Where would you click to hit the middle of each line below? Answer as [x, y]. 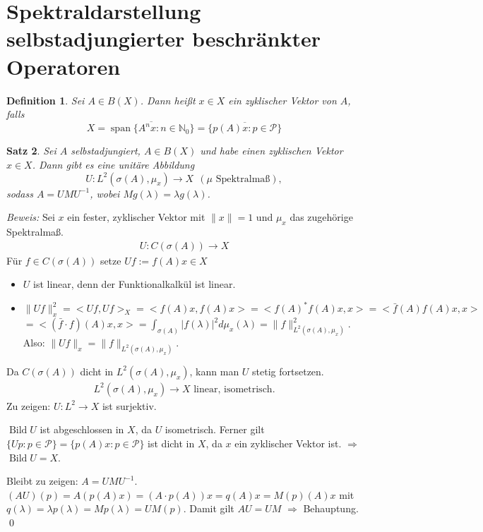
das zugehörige [321, 217]
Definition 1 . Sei [46, 100]
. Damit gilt [209, 508]
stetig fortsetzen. [288, 371]
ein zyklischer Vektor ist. [288, 443]
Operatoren [64, 66]
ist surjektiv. [129, 405]
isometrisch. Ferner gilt [215, 429]
